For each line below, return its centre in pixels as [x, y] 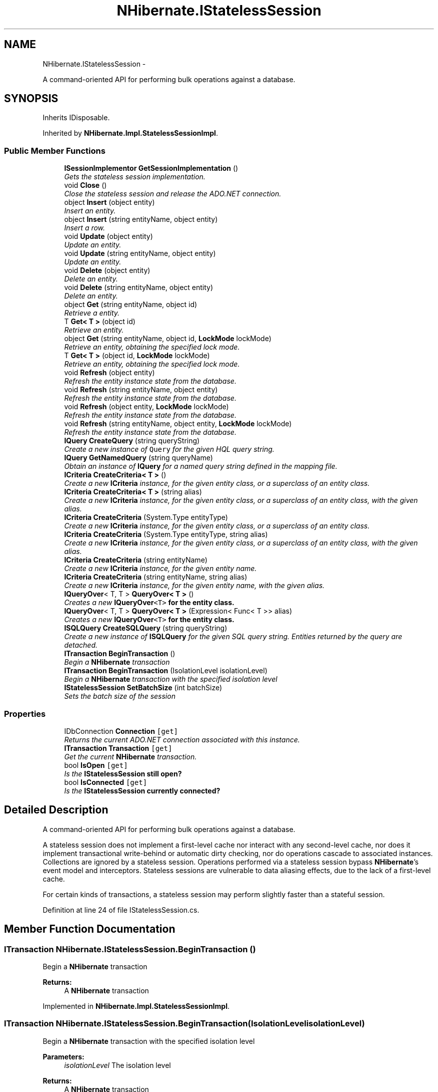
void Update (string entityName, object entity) [140, 253]
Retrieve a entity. [92, 313]
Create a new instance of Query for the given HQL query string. [169, 449]
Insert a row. [85, 228]
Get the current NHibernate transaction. [130, 756]
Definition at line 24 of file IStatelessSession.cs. [121, 910]
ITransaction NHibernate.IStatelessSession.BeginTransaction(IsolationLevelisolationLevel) [184, 1024]
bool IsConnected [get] [106, 782]
